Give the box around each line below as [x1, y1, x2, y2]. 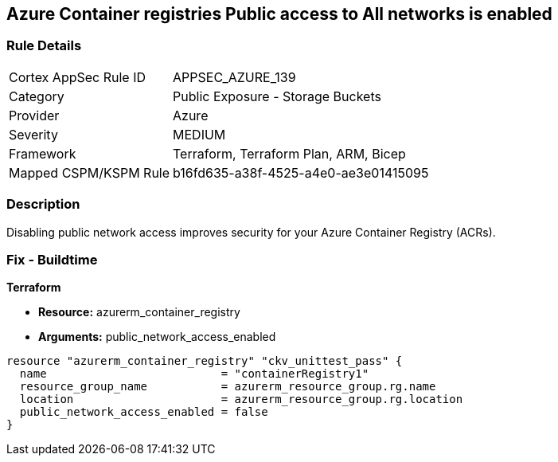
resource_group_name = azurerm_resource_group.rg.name [19, 380, 436, 393]
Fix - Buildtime [6, 251, 98, 268]
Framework [9, 145, 76, 162]
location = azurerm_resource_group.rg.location [19, 393, 463, 406]
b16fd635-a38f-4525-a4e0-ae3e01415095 [173, 164, 429, 181]
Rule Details [6, 37, 82, 54]
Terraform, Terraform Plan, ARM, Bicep [173, 145, 406, 162]
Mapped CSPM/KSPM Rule [9, 164, 170, 181]
